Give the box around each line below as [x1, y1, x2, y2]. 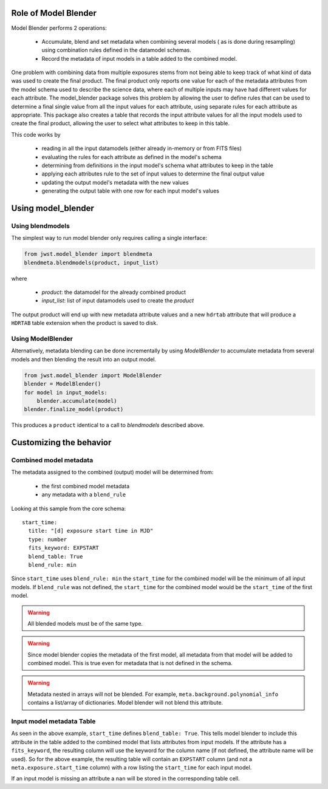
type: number [28, 536, 67, 543]
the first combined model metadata [41, 482, 130, 490]
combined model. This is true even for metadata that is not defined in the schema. [27, 660, 233, 667]
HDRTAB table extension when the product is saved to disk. [11, 319, 158, 327]
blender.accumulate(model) [36, 397, 118, 404]
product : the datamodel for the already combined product [41, 289, 186, 296]
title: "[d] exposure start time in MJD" [28, 527, 154, 535]
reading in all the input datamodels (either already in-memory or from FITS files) [41, 145, 242, 152]
